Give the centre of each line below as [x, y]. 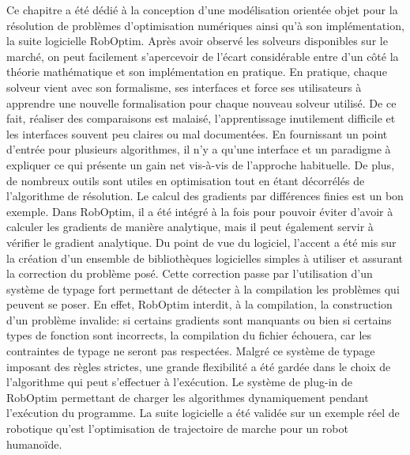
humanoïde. [34, 444]
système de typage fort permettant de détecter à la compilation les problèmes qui [203, 288]
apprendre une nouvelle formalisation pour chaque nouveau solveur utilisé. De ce [201, 102]
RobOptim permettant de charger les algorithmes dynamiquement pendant [188, 397]
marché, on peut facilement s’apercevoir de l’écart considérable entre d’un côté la [203, 56]
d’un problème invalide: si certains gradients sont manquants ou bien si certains [199, 319]
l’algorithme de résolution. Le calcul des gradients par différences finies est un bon [205, 196]
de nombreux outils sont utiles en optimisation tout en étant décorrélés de [186, 180]
